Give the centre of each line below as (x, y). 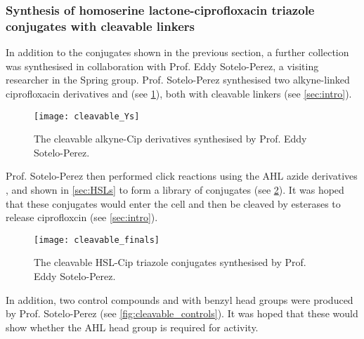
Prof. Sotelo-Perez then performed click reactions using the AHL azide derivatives (182, 176)
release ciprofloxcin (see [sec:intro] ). (82, 217)
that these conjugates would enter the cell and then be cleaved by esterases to (173, 203)
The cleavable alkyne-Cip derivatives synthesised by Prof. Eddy (170, 139)
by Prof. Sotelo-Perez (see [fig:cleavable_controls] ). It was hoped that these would (182, 313)
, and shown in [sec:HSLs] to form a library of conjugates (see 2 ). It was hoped (175, 189)
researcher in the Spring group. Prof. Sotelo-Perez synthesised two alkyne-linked (178, 80)
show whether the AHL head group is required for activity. (132, 327)
